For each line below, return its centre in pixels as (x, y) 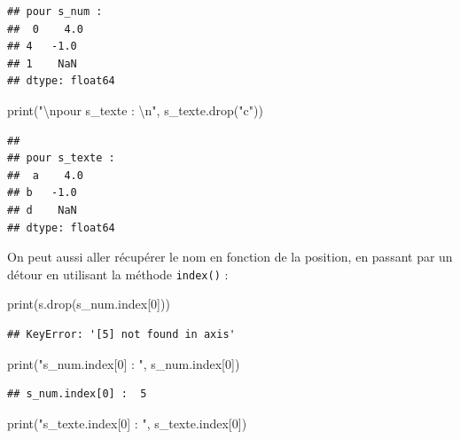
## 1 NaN (42, 63)
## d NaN (42, 210)
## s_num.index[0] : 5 (77, 394)
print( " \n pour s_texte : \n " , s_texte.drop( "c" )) (135, 110)
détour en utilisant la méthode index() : (118, 274)
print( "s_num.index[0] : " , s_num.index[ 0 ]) (124, 363)
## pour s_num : (55, 12)
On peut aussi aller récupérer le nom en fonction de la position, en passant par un (230, 257)
